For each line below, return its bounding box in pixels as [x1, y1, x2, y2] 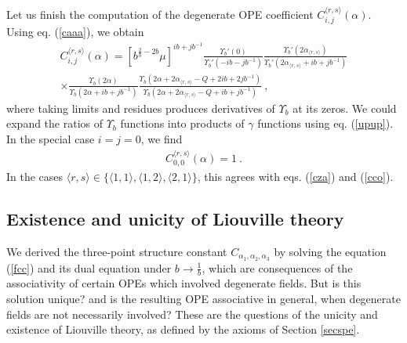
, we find [140, 131, 183, 147]
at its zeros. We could [293, 99, 397, 116]
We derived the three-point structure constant [6, 243, 227, 259]
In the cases [6, 168, 64, 184]
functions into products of [120, 115, 245, 132]
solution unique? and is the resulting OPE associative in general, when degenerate [6, 291, 401, 307]
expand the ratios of [6, 115, 104, 132]
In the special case [6, 131, 95, 147]
